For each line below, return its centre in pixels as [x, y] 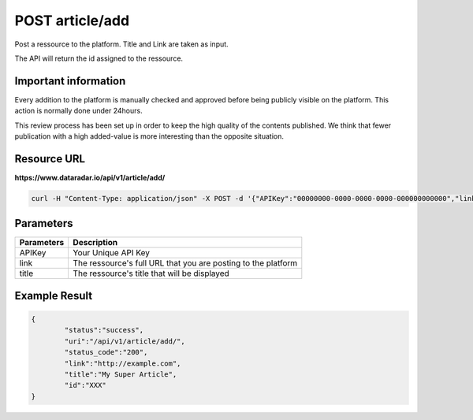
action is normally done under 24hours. [78, 111]
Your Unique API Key [111, 253]
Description [95, 243]
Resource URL [50, 159]
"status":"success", [104, 330]
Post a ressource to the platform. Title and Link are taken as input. [121, 44]
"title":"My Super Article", [121, 374]
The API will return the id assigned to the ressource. [99, 58]
